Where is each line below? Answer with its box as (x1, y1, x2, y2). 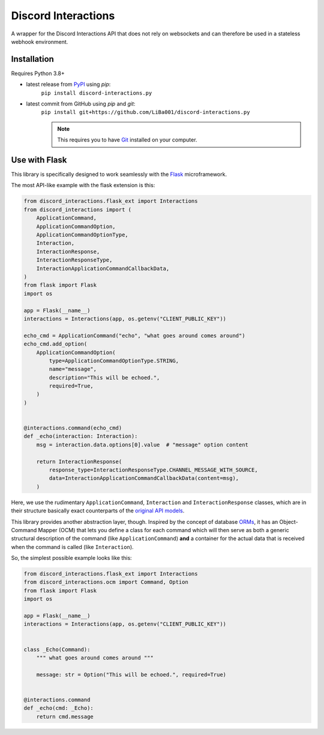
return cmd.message (36, 713, 94, 720)
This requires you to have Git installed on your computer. (57, 136, 197, 143)
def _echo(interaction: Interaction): (23, 433, 138, 440)
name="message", (49, 366, 97, 373)
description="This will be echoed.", (49, 374, 160, 381)
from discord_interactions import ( (23, 206, 132, 213)
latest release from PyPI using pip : (26, 81, 111, 88)
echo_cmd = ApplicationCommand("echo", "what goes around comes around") (23, 332, 245, 339)
